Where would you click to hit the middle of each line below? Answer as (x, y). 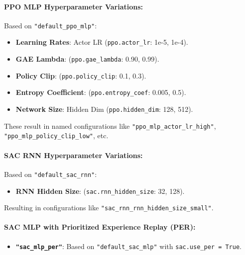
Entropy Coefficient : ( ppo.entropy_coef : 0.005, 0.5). (101, 92)
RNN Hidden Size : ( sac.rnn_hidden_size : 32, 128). (100, 191)
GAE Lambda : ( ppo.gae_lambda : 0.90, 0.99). (87, 59)
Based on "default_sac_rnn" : (51, 174)
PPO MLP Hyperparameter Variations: (74, 6)
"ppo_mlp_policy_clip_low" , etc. (56, 135)
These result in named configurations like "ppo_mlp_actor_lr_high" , (110, 126)
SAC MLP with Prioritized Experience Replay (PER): (100, 227)
